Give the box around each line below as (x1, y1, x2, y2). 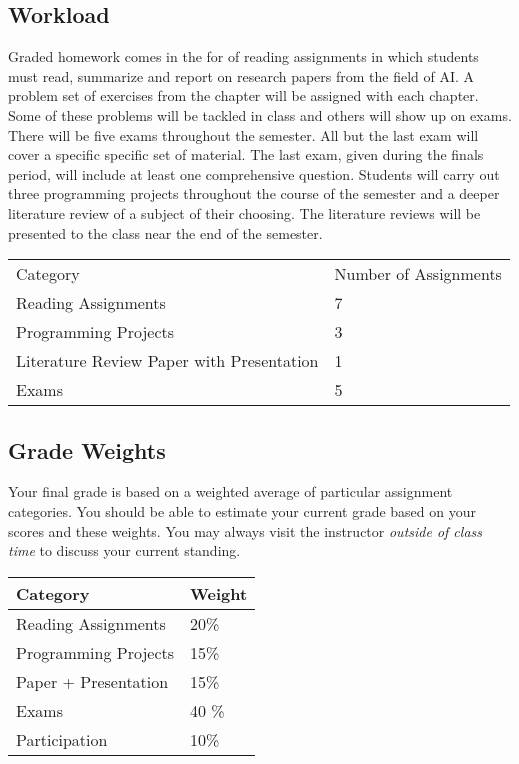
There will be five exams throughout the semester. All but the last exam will (8, 124, 479, 145)
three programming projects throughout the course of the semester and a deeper (8, 183, 500, 204)
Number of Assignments (334, 262, 502, 286)
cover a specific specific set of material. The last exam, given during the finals (8, 144, 484, 165)
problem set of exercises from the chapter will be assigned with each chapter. (8, 85, 479, 106)
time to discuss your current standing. (8, 540, 241, 561)
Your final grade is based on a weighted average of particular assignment (8, 481, 453, 502)
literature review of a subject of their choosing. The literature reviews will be (8, 202, 481, 223)
